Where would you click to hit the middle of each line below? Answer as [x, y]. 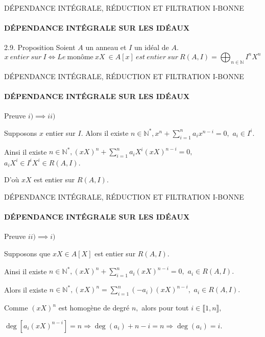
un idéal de [152, 47]
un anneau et [106, 47]
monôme [80, 57]
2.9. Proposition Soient [40, 47]
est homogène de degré [94, 308]
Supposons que [27, 254]
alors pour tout [165, 308]
